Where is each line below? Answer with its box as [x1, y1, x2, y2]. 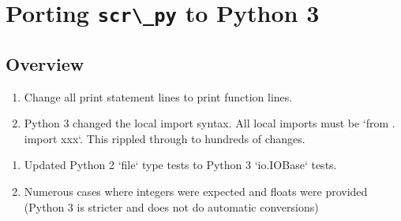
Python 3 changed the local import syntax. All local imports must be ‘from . [24, 115, 395, 131]
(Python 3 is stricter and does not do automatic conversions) [24, 198, 319, 215]
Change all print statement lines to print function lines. [24, 88, 293, 105]
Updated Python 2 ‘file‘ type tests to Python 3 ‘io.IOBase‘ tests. [24, 157, 337, 173]
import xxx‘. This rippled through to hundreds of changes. [24, 130, 305, 146]
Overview [6, 51, 84, 76]
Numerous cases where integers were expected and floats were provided [24, 183, 368, 200]
